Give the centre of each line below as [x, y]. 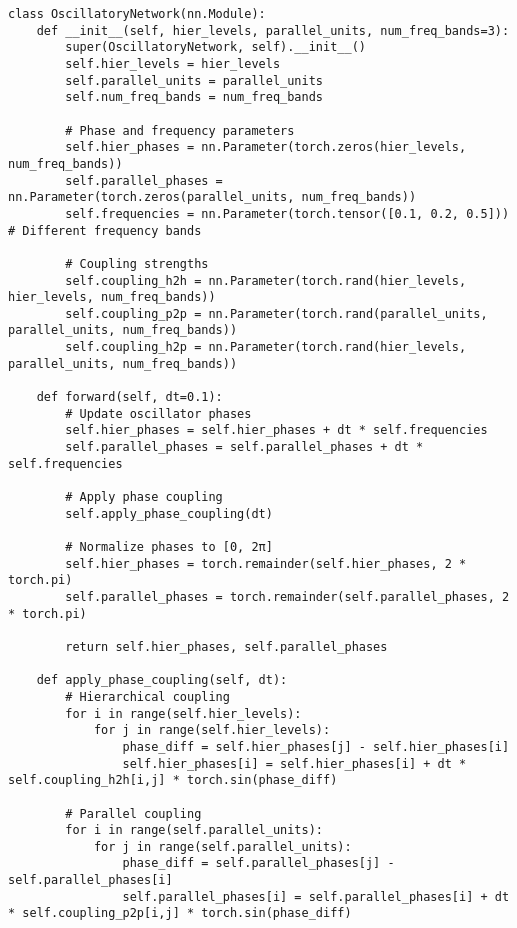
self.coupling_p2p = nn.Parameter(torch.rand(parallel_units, [276, 313]
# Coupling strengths [137, 263]
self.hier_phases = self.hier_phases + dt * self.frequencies [276, 430]
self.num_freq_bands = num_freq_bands [194, 97]
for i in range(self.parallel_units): [194, 830]
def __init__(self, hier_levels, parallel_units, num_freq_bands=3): [273, 30]
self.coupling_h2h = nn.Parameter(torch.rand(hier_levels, [266, 280]
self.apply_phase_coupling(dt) [169, 513]
